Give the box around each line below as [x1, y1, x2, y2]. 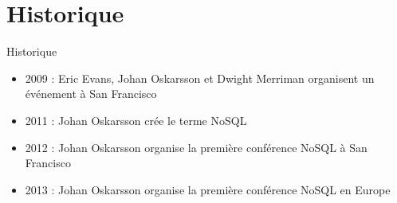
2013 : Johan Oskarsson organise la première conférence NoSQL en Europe [25, 181, 391, 197]
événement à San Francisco [25, 85, 157, 102]
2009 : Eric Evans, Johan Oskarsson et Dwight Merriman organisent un [25, 69, 375, 86]
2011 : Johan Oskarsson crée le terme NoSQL [25, 111, 247, 128]
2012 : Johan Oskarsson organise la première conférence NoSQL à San [25, 139, 368, 155]
